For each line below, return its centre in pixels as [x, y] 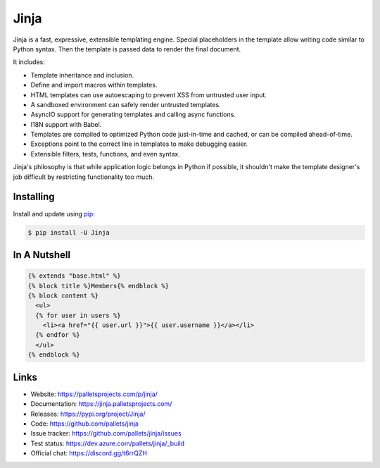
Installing [34, 197]
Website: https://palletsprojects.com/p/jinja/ [94, 394]
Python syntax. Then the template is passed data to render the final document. [127, 49]
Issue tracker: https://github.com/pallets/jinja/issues [106, 433]
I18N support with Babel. [66, 124]
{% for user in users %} [78, 315]
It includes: [29, 62]
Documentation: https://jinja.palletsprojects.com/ [101, 404]
